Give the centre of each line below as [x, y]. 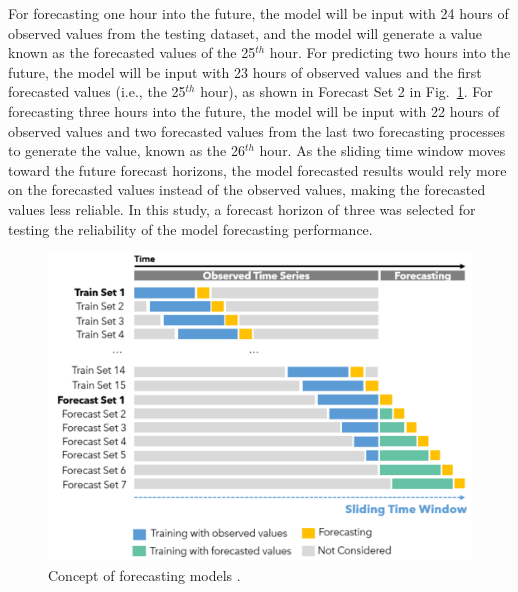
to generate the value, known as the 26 [126, 150]
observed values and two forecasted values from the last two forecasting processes [257, 130]
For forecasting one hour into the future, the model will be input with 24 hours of [258, 13]
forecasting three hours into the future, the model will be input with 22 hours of [254, 110]
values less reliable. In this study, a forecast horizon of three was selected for [242, 208]
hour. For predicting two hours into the [390, 52]
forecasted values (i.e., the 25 [97, 91]
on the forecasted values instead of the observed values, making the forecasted [247, 189]
